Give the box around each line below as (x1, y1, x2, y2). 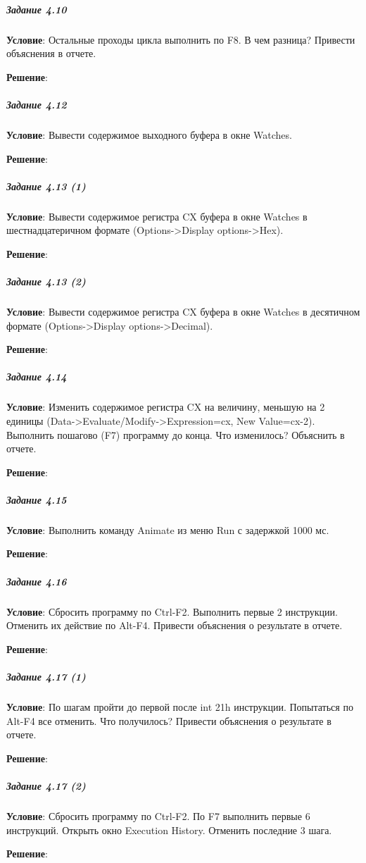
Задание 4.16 (6, 573, 67, 588)
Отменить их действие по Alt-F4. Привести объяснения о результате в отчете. (6, 618, 343, 633)
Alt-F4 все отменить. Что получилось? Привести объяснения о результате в (6, 713, 332, 728)
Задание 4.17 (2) (6, 778, 86, 793)
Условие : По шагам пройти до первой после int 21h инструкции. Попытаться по (6, 699, 353, 714)
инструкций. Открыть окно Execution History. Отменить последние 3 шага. (6, 822, 332, 837)
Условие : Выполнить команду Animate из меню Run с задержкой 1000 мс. (6, 522, 329, 537)
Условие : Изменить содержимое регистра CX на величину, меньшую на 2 (6, 399, 325, 414)
